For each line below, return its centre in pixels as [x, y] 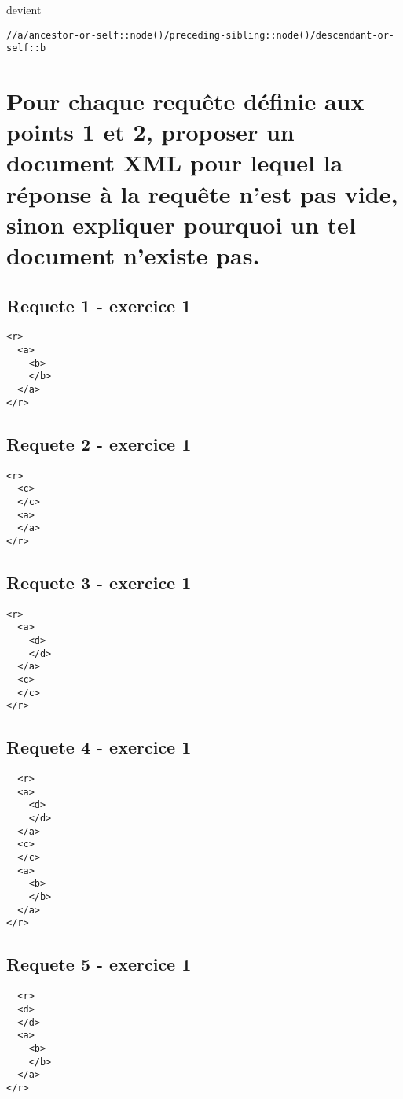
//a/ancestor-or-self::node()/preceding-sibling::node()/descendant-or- [200, 35]
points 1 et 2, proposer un [150, 132]
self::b [26, 48]
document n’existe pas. [133, 255]
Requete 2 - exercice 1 [99, 443]
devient [24, 9]
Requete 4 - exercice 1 [99, 747]
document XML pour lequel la [175, 162]
